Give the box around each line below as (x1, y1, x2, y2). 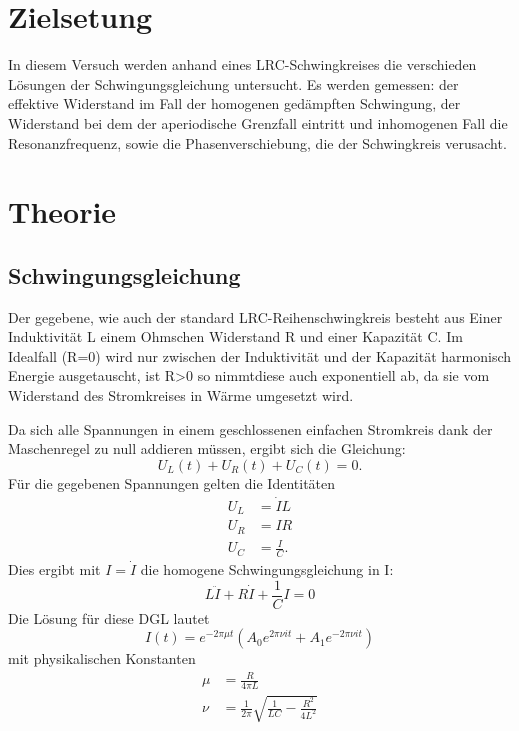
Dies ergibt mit (8, 558, 101, 579)
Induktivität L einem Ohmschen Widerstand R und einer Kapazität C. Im (8, 326, 463, 347)
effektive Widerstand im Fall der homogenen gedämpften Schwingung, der (8, 93, 461, 114)
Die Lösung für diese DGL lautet (8, 607, 210, 628)
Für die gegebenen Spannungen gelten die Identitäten (8, 472, 336, 493)
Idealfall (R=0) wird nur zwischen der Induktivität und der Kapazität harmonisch (8, 345, 512, 366)
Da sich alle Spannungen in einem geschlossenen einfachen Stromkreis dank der (8, 418, 493, 439)
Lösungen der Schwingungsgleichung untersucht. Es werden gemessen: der (8, 73, 459, 94)
